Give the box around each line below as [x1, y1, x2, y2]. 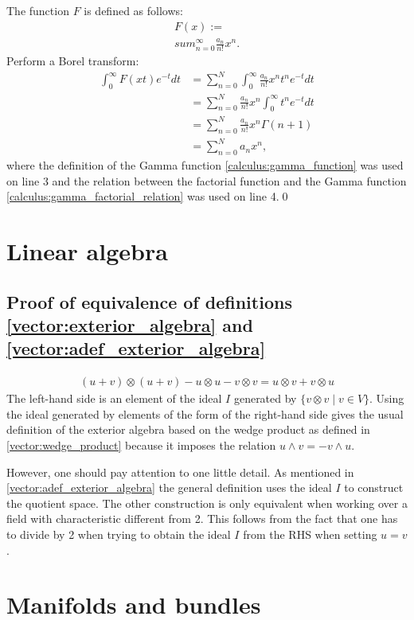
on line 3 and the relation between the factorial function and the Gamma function [6, 172, 407, 189]
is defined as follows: [84, 2, 183, 18]
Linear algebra [6, 235, 168, 267]
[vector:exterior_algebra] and [6, 313, 253, 337]
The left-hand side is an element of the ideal [6, 390, 222, 407]
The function [6, 2, 69, 18]
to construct [344, 479, 404, 496]
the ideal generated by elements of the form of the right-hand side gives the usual [6, 405, 404, 422]
